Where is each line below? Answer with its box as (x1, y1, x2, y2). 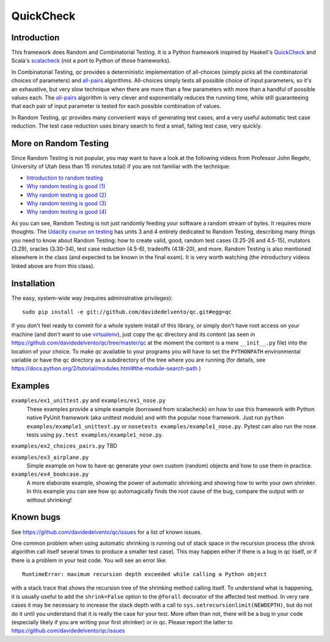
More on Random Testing (11, 138, 109, 148)
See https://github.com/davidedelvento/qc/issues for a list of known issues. (11, 528, 202, 536)
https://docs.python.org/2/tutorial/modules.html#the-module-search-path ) (11, 365, 201, 372)
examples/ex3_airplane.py (11, 454, 89, 461)
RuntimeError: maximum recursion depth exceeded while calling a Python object (22, 571, 267, 578)
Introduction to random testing (26, 174, 103, 181)
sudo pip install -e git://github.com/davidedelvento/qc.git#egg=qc (22, 308, 232, 316)
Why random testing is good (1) (26, 183, 106, 190)
